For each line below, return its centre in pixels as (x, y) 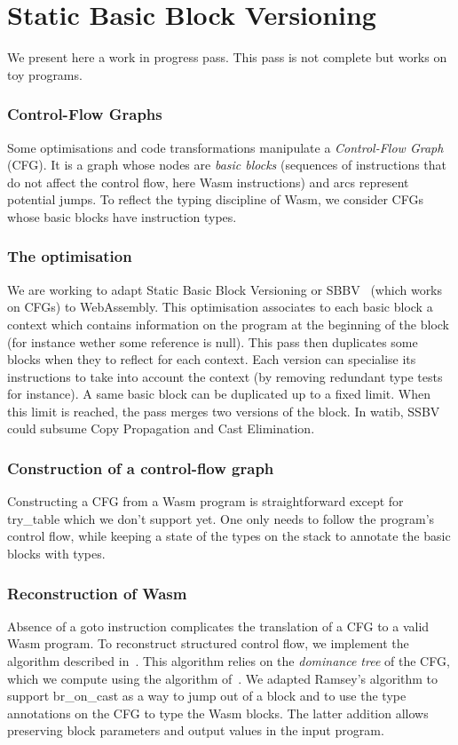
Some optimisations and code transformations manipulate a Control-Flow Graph (225, 147)
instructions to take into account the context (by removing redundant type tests (225, 376)
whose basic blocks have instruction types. (122, 216)
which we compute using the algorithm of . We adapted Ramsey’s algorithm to (223, 678)
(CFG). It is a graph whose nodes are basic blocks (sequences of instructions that (227, 165)
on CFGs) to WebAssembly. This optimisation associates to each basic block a (220, 307)
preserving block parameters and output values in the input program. (196, 730)
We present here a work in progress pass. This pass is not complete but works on (227, 57)
